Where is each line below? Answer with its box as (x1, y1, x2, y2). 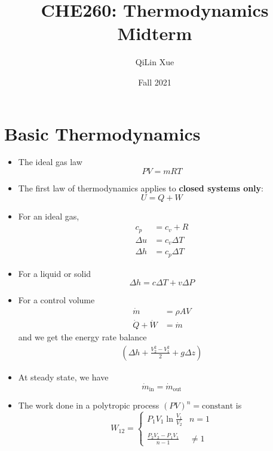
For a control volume (18, 294, 95, 306)
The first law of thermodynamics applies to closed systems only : (18, 182, 263, 194)
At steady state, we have (18, 370, 109, 383)
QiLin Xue (135, 56, 174, 68)
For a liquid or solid (18, 267, 91, 279)
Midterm (117, 21, 192, 45)
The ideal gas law (18, 156, 82, 168)
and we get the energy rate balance (18, 331, 147, 343)
